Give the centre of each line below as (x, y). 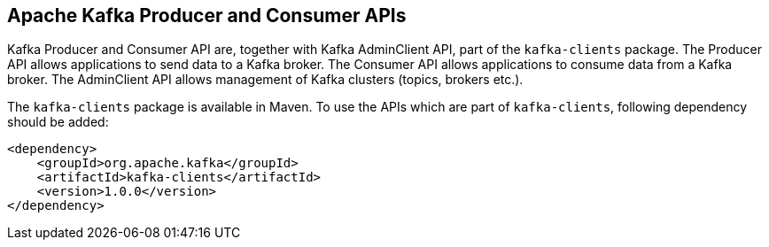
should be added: (58, 122)
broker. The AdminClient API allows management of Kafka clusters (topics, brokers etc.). (265, 80)
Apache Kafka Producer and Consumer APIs (207, 15)
